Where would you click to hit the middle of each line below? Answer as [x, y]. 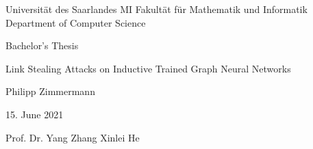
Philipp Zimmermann [50, 91]
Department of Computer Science [76, 22]
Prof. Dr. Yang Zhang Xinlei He [73, 137]
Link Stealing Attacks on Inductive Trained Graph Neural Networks [148, 68]
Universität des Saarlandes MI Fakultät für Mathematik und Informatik [156, 9]
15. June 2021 [35, 114]
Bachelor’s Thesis [42, 45]
